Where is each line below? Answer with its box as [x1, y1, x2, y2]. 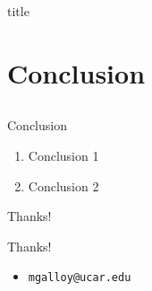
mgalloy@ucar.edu [28, 271, 131, 285]
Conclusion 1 [28, 145, 99, 164]
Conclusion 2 [28, 176, 99, 195]
